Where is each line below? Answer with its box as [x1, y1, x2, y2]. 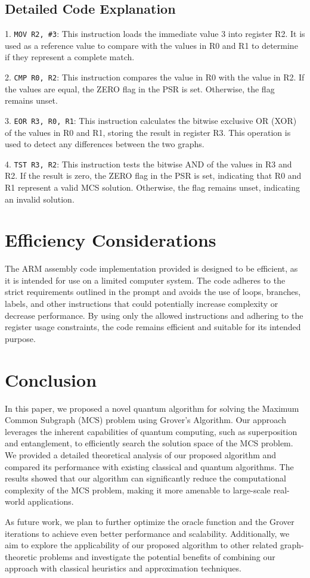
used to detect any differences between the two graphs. [5, 138, 204, 150]
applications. [27, 495, 74, 508]
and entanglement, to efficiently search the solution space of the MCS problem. [5, 437, 293, 449]
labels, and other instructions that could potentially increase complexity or [5, 297, 278, 310]
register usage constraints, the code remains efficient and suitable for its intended [5, 321, 301, 333]
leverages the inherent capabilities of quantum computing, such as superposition [5, 425, 297, 437]
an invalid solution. [5, 192, 75, 205]
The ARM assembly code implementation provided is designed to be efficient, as [5, 262, 298, 275]
